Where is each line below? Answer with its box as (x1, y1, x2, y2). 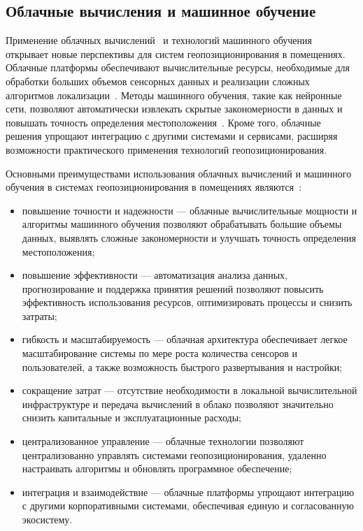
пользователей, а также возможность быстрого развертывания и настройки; (22, 359, 343, 374)
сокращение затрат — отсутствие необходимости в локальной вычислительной (22, 383, 357, 398)
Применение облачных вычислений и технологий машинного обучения (6, 33, 312, 48)
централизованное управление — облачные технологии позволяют (22, 434, 304, 449)
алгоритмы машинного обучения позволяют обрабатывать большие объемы (22, 217, 342, 231)
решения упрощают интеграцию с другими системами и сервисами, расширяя (6, 129, 338, 143)
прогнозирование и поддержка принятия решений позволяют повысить (22, 281, 324, 296)
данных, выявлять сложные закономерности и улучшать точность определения (22, 230, 356, 245)
